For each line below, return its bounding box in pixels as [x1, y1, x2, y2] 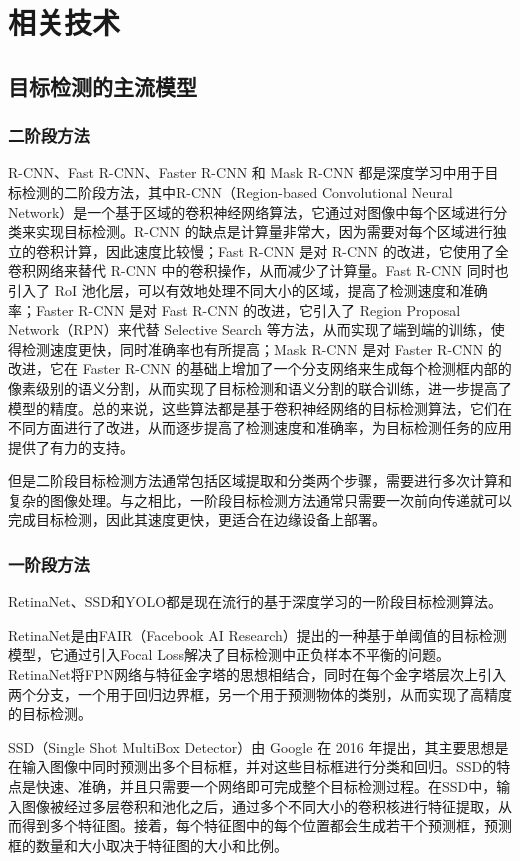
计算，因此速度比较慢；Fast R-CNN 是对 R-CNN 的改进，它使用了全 [63, 240, 509, 261]
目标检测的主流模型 [8, 70, 197, 101]
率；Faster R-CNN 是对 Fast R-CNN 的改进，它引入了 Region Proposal [8, 299, 461, 320]
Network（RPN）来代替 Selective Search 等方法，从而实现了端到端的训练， [8, 319, 491, 340]
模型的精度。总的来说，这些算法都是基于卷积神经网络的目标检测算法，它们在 [8, 397, 512, 418]
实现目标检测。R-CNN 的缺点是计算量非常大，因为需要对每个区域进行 [35, 221, 493, 242]
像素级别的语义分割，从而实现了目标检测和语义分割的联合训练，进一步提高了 [8, 377, 512, 398]
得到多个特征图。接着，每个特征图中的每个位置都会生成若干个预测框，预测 [21, 815, 512, 836]
